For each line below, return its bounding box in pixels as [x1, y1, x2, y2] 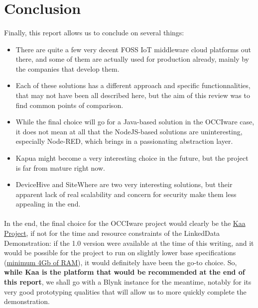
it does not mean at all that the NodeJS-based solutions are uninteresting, [15, 126, 243, 136]
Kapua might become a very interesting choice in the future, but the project [15, 152, 249, 163]
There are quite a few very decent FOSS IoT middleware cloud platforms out [15, 44, 251, 54]
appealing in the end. [15, 199, 81, 209]
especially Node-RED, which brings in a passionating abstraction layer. [15, 136, 233, 146]
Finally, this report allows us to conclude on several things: [4, 27, 184, 37]
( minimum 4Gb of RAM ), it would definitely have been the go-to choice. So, [4, 257, 237, 267]
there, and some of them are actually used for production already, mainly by [15, 54, 250, 64]
